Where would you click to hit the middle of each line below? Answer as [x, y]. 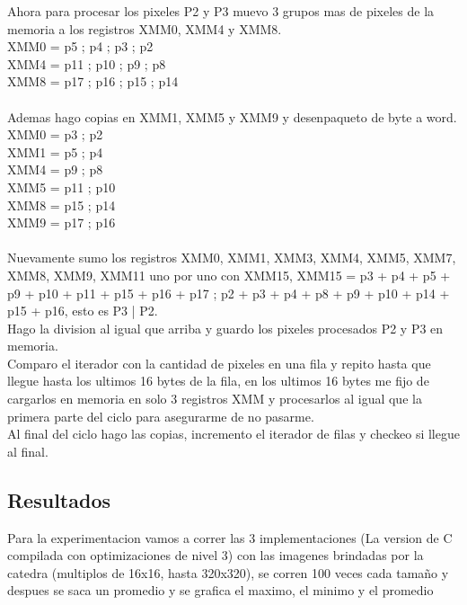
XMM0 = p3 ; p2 [55, 134]
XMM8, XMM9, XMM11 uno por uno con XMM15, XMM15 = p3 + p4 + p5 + [229, 275]
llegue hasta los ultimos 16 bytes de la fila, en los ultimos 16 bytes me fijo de [218, 381]
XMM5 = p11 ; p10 [62, 187]
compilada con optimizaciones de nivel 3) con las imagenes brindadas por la [216, 555]
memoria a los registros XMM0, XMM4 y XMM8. [145, 28]
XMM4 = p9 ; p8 [55, 169]
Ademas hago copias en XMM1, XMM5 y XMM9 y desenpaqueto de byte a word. [232, 116]
